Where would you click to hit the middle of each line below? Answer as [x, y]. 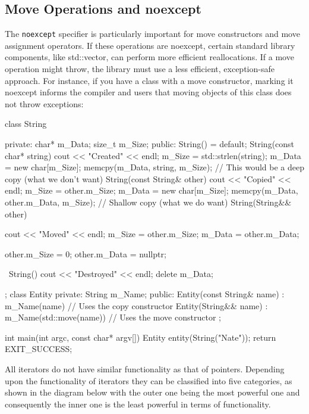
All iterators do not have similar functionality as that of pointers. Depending [145, 368]
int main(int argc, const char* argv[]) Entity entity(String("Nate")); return [141, 337]
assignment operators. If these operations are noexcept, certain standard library [150, 45]
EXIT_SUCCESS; [39, 349]
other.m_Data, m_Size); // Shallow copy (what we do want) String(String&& [148, 202]
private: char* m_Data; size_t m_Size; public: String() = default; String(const [150, 144]
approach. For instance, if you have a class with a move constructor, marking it [149, 80]
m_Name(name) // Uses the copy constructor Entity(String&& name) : [136, 305]
